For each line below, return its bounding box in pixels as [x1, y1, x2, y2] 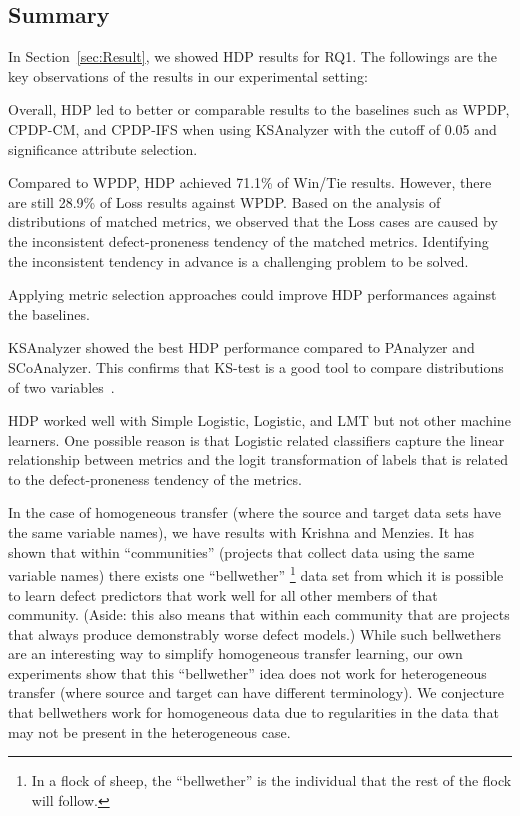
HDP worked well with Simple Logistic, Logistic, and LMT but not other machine [8, 410, 511, 431]
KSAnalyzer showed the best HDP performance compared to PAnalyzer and [8, 337, 475, 358]
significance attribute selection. [8, 138, 198, 159]
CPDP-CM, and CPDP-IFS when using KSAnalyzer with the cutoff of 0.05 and [8, 118, 497, 139]
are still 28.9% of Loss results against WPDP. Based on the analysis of [8, 191, 441, 212]
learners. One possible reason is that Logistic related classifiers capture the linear [8, 429, 505, 450]
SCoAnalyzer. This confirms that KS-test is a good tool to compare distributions [8, 356, 504, 377]
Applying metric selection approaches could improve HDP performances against [8, 284, 497, 305]
